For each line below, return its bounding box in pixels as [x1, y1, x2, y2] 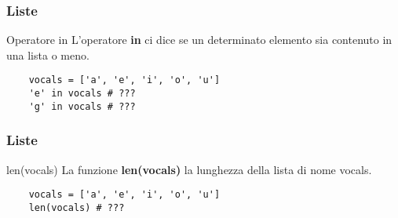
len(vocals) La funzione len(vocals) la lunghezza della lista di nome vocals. [6, 161, 372, 177]
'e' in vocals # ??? [28, 88, 136, 100]
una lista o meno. [6, 46, 89, 63]
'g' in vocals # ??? [28, 100, 136, 112]
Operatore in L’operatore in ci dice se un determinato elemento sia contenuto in [6, 31, 393, 48]
